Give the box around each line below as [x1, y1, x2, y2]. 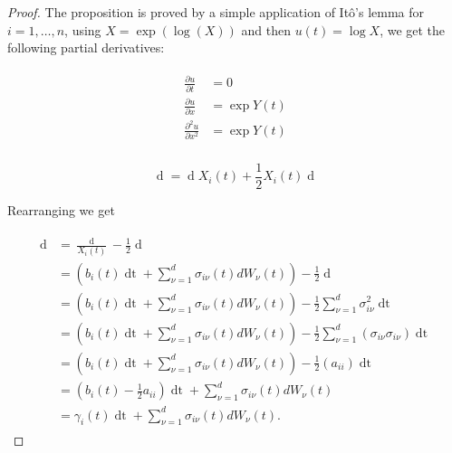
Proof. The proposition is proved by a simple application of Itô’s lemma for [7, 3, 425, 21]
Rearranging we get [7, 201, 115, 220]
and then [241, 20, 292, 39]
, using [64, 20, 101, 39]
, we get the [380, 20, 446, 39]
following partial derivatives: [7, 38, 165, 57]
